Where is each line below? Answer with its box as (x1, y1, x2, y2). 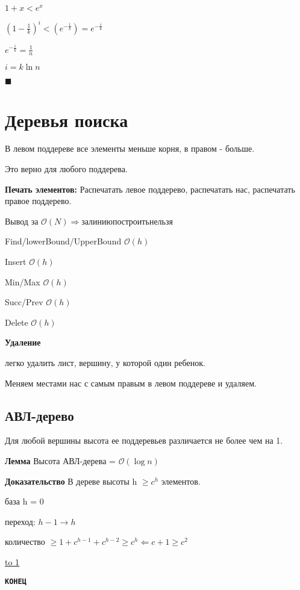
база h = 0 (5, 495, 44, 508)
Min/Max (5, 275, 40, 288)
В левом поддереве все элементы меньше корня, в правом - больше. (5, 142, 255, 155)
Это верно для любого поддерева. (5, 163, 128, 175)
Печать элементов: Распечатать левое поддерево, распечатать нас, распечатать (5, 182, 295, 195)
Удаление (5, 336, 41, 349)
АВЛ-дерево (5, 406, 74, 424)
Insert (5, 255, 27, 268)
